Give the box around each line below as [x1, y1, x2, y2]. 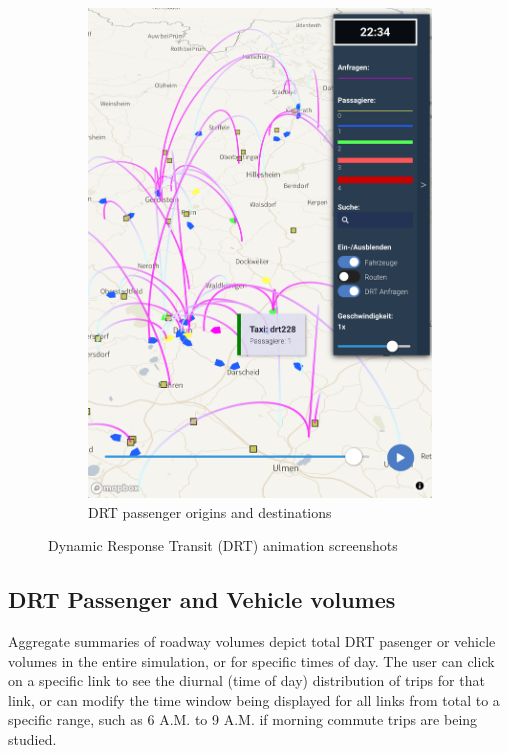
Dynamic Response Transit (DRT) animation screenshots [48, 535, 398, 556]
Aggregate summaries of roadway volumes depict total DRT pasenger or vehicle [8, 630, 496, 651]
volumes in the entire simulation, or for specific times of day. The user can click [8, 650, 495, 671]
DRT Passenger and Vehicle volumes [8, 584, 396, 615]
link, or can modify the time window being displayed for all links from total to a [8, 689, 500, 710]
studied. [8, 728, 57, 749]
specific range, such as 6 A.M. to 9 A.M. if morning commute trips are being [8, 709, 478, 730]
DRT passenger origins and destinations [88, 501, 332, 522]
